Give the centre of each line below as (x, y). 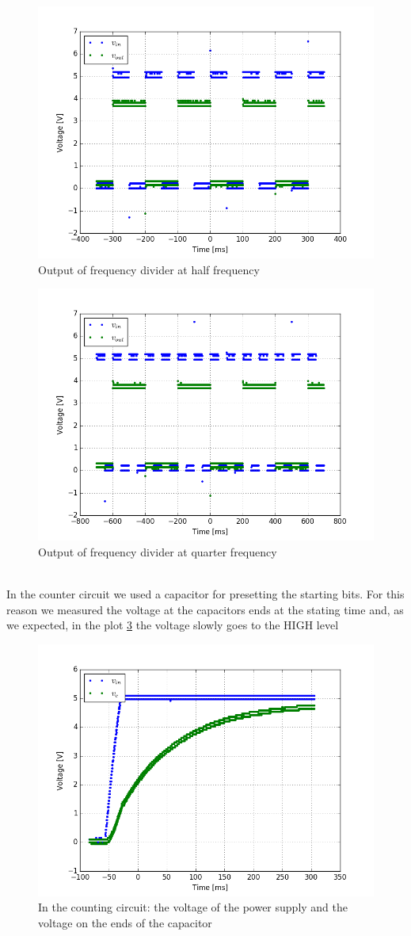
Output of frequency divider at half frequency (149, 269)
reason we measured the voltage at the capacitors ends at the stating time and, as (205, 609)
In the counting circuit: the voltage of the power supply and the (193, 907)
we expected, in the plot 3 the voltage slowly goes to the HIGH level (173, 625)
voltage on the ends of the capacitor (125, 922)
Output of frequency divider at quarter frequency (158, 551)
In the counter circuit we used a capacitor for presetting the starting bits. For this (205, 593)
